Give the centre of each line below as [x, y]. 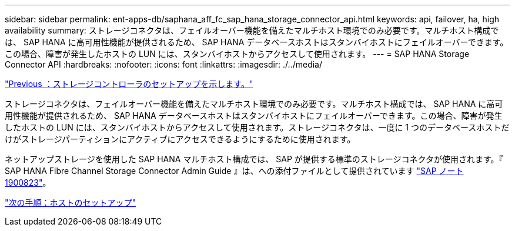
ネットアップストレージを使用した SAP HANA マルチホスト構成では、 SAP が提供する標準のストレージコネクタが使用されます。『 [254, 159]
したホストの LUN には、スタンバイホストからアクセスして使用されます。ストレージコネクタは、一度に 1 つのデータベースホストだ [257, 127]
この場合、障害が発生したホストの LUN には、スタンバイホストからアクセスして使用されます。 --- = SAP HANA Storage [237, 54]
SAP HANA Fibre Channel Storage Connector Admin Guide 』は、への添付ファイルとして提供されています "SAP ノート [234, 171]
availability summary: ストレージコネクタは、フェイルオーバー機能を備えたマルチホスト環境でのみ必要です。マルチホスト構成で [252, 30]
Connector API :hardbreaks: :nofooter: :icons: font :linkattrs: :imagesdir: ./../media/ [164, 64]
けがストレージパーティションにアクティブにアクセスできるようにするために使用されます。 [180, 139]
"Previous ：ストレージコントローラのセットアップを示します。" [129, 84]
